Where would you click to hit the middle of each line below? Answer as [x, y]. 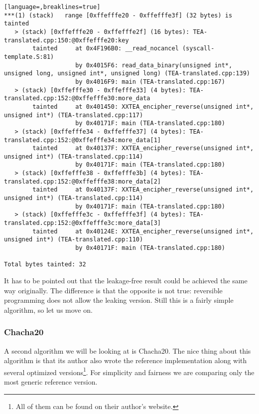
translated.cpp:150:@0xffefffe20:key [66, 40]
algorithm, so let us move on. [48, 310]
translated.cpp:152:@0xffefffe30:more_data [77, 99]
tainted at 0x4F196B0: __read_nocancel [106, 49]
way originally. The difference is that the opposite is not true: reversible [113, 290]
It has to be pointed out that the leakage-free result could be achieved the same [126, 280]
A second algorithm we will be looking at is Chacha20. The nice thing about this [128, 350]
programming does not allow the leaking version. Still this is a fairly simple [119, 300]
